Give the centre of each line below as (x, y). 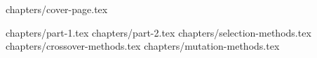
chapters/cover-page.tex (57, 9)
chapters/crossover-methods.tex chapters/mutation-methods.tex (143, 46)
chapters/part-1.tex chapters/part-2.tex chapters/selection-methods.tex (158, 32)
